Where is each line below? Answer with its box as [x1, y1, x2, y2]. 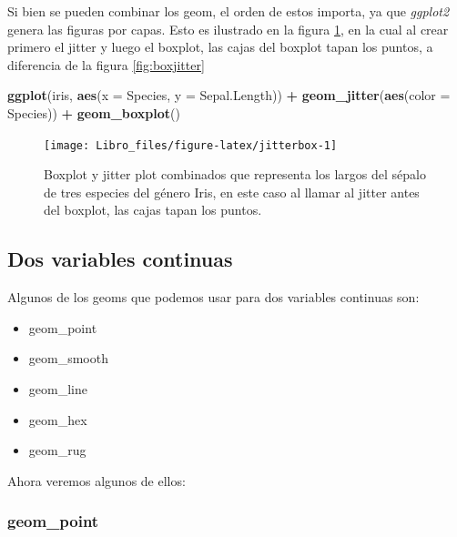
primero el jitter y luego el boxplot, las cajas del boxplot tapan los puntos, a [7, 37, 433, 56]
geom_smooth [28, 349, 108, 368]
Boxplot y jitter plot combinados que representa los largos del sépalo [44, 165, 426, 184]
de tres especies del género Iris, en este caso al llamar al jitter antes [44, 182, 420, 201]
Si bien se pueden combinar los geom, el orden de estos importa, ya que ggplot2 [7, 2, 450, 20]
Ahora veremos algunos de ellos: [7, 471, 186, 490]
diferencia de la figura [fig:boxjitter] [7, 55, 205, 74]
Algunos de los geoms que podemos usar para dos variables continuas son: [7, 288, 420, 307]
